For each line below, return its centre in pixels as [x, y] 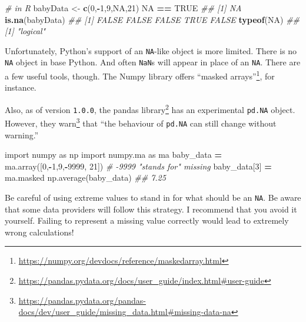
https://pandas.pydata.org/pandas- [82, 300]
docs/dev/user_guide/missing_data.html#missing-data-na [125, 312]
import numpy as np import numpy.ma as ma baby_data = [114, 155]
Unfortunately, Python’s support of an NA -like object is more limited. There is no [151, 50]
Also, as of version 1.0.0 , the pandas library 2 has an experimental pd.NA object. [150, 108]
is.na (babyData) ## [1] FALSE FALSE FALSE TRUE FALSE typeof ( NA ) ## [152, 19]
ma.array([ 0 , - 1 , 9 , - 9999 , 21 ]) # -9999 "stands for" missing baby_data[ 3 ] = [138, 166]
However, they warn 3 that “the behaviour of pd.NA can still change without [141, 122]
